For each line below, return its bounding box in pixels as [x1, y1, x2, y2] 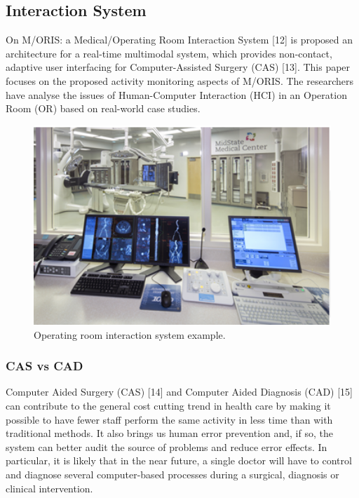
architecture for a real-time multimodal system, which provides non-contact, [6, 46, 332, 60]
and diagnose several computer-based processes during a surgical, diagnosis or [6, 466, 339, 481]
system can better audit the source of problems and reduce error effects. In [6, 439, 327, 454]
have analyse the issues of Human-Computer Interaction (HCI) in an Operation [6, 87, 347, 102]
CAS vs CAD [6, 357, 83, 375]
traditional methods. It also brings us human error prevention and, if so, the [6, 426, 333, 440]
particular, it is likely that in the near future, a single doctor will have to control [6, 453, 352, 468]
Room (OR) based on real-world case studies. [6, 101, 201, 116]
